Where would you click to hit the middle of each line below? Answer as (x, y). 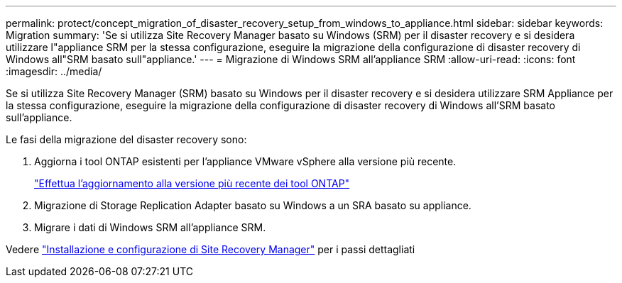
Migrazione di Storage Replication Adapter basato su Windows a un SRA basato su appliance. (253, 205)
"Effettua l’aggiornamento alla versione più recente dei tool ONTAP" (192, 183)
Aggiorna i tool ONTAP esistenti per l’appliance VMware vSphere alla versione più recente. (245, 161)
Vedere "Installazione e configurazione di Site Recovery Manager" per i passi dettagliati (211, 249)
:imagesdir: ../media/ (54, 71)
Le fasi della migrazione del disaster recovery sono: (126, 139)
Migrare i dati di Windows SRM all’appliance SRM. (150, 227)
